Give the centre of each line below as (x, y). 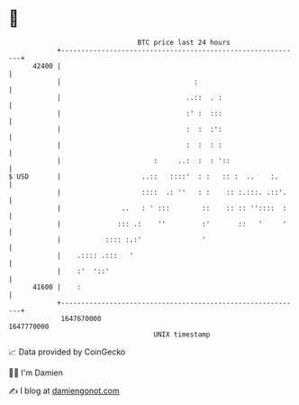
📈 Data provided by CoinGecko (67, 352)
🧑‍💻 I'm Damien (36, 373)
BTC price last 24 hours (184, 42)
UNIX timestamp (182, 334)
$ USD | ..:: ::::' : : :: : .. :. (144, 176)
